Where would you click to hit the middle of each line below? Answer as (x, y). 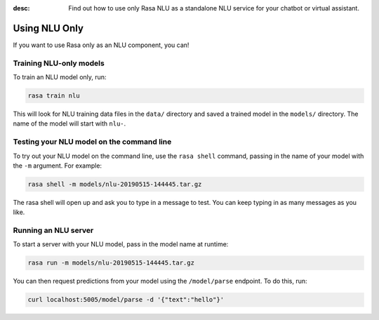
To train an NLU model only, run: (60, 77)
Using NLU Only (48, 28)
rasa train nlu (54, 96)
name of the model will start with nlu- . (69, 124)
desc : (21, 8)
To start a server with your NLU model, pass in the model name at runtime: (121, 244)
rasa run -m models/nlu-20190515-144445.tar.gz (111, 263)
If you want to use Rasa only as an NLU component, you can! (101, 45)
